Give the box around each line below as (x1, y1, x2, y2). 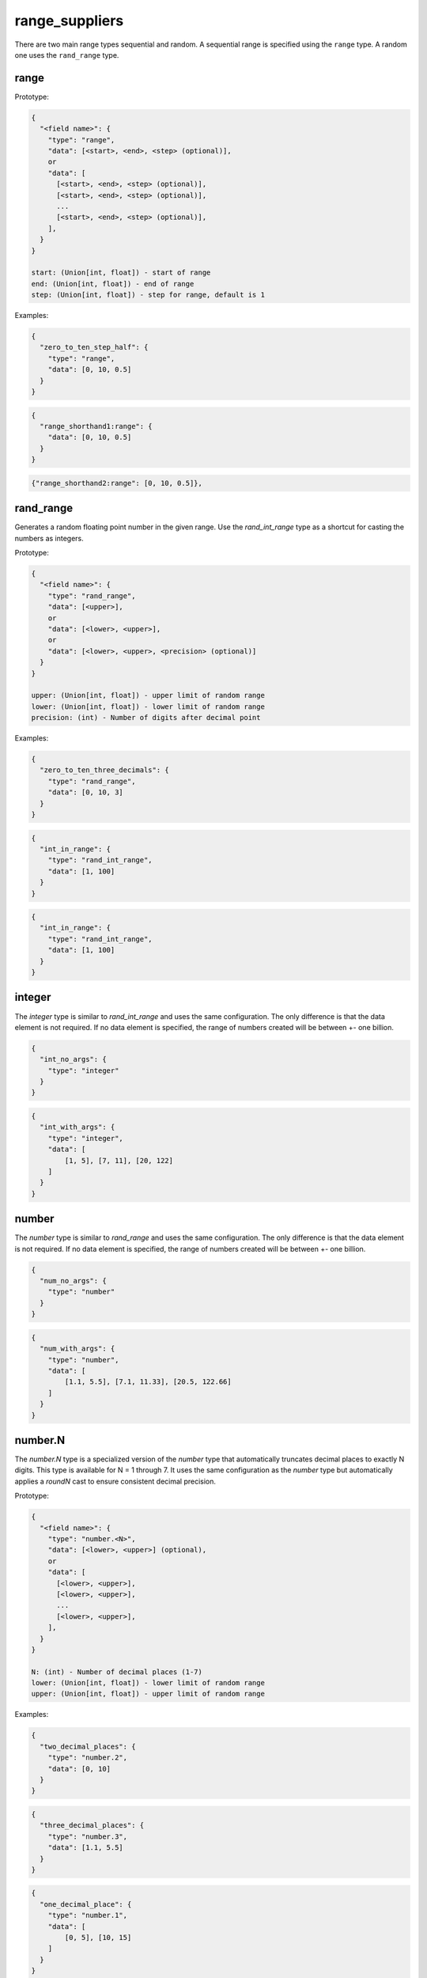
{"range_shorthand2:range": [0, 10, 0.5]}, (31, 479, 203, 487)
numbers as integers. (14, 533, 85, 543)
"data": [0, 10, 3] (47, 788, 124, 797)
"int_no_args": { (40, 1055, 107, 1064)
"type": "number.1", (47, 1911, 128, 1920)
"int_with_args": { (40, 1123, 115, 1131)
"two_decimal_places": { (40, 1741, 136, 1751)
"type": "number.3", (47, 1832, 128, 1841)
